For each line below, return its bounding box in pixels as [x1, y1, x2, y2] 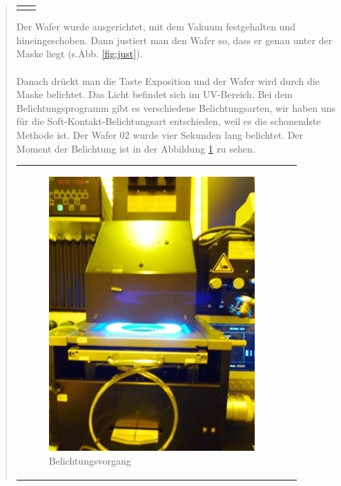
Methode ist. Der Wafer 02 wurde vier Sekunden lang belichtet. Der [16, 128, 304, 142]
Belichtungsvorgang [48, 453, 131, 467]
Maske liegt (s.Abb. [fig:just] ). [16, 46, 143, 61]
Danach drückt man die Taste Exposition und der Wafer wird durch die [16, 73, 320, 88]
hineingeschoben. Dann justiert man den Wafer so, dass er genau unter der [16, 32, 333, 47]
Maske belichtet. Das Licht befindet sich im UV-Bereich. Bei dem [16, 87, 293, 101]
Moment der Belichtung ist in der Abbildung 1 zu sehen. [16, 141, 255, 155]
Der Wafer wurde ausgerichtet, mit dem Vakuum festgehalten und [16, 19, 295, 34]
